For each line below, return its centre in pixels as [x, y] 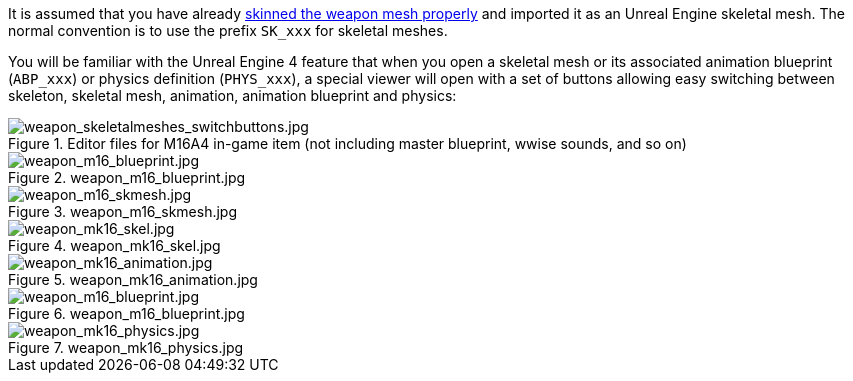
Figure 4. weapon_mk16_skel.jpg [114, 245]
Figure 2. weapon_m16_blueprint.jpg [127, 177]
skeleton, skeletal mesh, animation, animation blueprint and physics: [232, 95]
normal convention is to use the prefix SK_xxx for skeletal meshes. [228, 30]
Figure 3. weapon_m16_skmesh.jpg [123, 211]
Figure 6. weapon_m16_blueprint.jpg [126, 313]
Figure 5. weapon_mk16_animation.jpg [133, 279]
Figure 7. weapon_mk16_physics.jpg [126, 347]
